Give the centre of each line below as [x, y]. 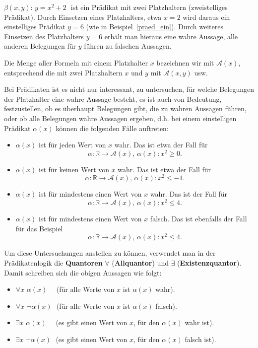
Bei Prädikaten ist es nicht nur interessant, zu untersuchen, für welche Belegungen [129, 89]
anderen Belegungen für [40, 46]
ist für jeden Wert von [72, 145]
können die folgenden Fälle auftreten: [112, 128]
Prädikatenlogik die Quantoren [53, 263]
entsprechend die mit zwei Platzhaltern [63, 72]
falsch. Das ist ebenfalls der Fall [198, 219]
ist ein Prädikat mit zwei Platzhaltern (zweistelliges [149, 7]
